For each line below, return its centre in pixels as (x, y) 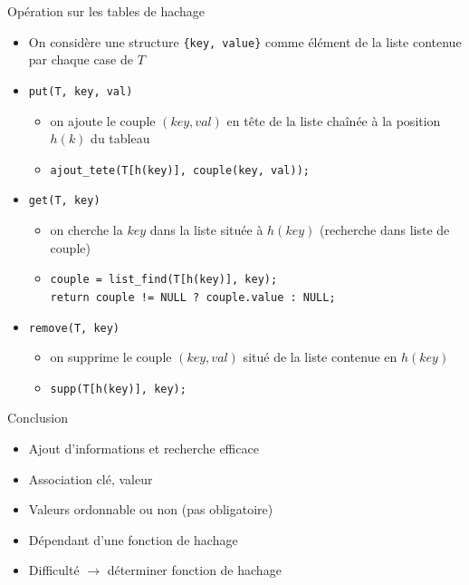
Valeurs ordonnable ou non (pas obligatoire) (151, 509)
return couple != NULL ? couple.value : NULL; (193, 297)
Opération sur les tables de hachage (106, 11)
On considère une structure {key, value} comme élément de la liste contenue (245, 41)
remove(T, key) (74, 328)
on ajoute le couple (103, 120)
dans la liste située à (206, 229)
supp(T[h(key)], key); (118, 389)
